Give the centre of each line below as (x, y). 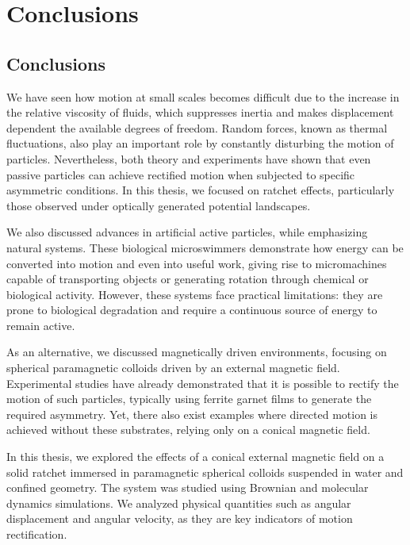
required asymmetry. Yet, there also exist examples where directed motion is (192, 414)
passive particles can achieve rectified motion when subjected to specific (181, 174)
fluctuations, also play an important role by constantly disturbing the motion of (200, 143)
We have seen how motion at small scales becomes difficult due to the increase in (203, 96)
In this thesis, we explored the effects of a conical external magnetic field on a (195, 457)
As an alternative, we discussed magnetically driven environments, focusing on (197, 352)
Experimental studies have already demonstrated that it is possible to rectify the (203, 383)
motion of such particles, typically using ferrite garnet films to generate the (189, 399)
